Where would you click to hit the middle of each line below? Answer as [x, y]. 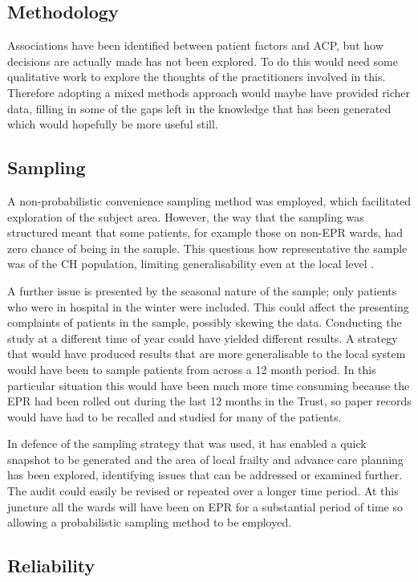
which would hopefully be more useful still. [113, 124]
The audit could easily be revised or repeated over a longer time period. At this [203, 491]
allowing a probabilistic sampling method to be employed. [150, 522]
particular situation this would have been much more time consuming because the [209, 385]
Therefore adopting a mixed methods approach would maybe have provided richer [209, 92]
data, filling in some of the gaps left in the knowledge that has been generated [199, 108]
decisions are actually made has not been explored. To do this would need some [203, 61]
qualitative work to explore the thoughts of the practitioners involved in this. [197, 77]
